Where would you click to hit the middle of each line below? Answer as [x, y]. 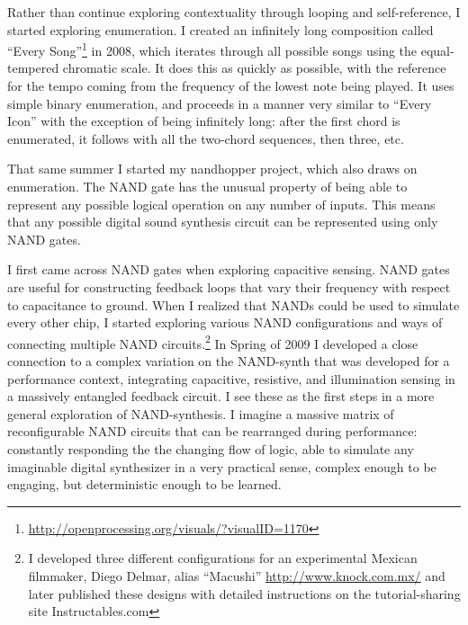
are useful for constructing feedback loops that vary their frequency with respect [229, 286]
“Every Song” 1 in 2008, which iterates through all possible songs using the [212, 49]
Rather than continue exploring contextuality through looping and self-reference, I [234, 12]
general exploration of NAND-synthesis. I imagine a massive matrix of [201, 413]
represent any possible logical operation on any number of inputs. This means [221, 204]
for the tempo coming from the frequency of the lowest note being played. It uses [231, 86]
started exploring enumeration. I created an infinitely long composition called [220, 29]
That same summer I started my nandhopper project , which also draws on [212, 169]
